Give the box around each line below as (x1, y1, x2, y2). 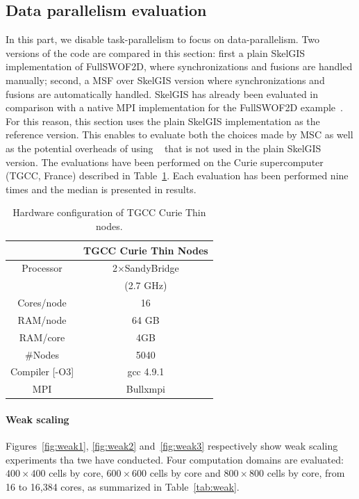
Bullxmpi (126, 382, 165, 396)
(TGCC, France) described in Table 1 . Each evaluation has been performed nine (6, 168, 349, 183)
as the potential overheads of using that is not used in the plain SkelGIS (6, 140, 322, 155)
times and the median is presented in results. (6, 181, 197, 196)
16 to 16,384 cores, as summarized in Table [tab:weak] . (6, 479, 240, 493)
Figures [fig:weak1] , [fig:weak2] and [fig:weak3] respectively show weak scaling (6, 439, 338, 453)
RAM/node (17, 312, 67, 327)
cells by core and (149, 466, 221, 480)
